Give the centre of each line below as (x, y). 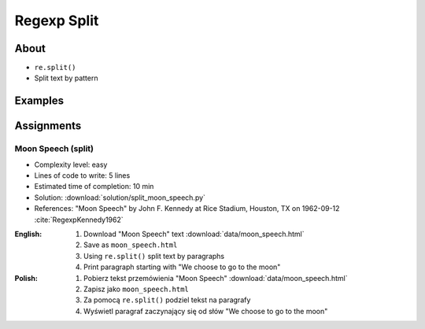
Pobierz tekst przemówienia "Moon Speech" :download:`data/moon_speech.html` (216, 278)
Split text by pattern (66, 78)
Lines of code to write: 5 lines (82, 176)
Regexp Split (57, 20)
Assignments (48, 126)
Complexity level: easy (71, 164)
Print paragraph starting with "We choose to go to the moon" (182, 267)
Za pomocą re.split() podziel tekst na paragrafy (167, 300)
